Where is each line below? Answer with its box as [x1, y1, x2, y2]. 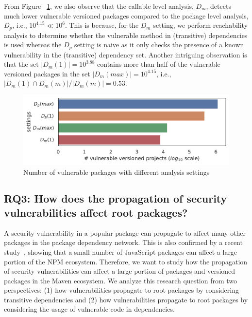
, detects [206, 1, 231, 11]
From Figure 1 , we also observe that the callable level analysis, [4, 1, 194, 11]
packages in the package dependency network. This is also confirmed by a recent [4, 237, 243, 247]
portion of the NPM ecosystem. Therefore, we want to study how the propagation [4, 256, 248, 266]
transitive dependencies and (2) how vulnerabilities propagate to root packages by [4, 294, 248, 304]
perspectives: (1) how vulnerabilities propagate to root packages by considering [4, 285, 239, 295]
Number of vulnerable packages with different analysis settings [23, 167, 210, 177]
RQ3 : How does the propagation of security [4, 190, 227, 205]
